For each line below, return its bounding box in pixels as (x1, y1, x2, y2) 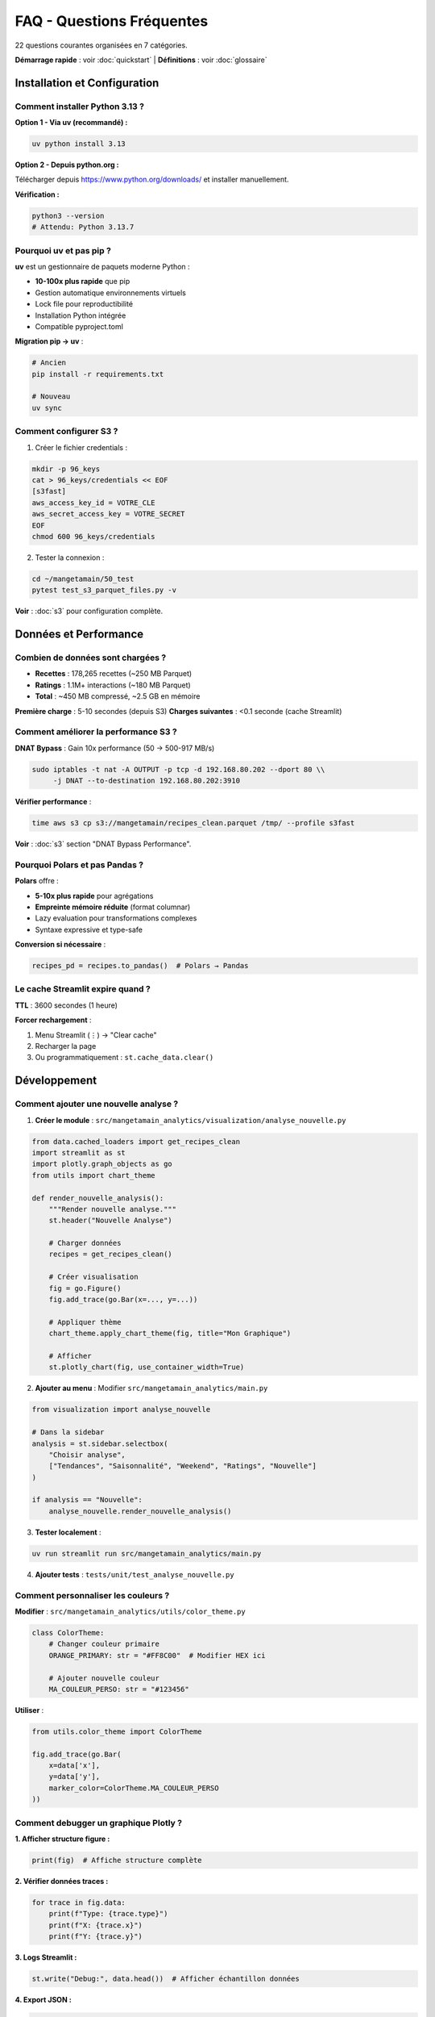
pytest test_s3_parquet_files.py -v (31, 586, 177, 595)
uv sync (31, 403, 62, 412)
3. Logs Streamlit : (14, 1952, 77, 1962)
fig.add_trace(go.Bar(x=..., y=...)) (48, 1295, 198, 1305)
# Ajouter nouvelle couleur (48, 1673, 160, 1682)
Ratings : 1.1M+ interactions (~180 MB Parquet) (35, 680, 191, 690)
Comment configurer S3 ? (14, 426, 118, 437)
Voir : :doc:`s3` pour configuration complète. (14, 606, 164, 616)
